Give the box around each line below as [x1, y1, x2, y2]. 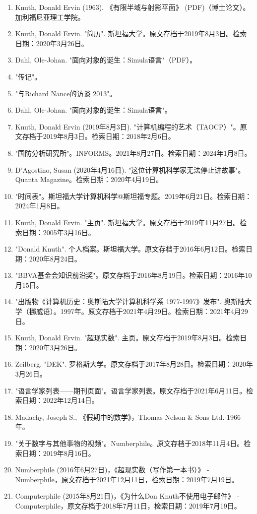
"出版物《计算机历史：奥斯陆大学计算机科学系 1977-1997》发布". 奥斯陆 [15, 296, 245, 307]
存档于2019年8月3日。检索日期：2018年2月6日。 [22, 131, 175, 141]
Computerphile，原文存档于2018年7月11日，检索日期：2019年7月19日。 [15, 500, 241, 511]
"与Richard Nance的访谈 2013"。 [15, 88, 117, 98]
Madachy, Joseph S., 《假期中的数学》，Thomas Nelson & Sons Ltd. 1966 [15, 411, 241, 422]
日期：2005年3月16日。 [22, 227, 95, 237]
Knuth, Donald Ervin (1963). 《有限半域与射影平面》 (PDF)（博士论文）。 [15, 2, 250, 12]
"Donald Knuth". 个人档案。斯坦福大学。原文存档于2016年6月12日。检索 [15, 244, 246, 254]
